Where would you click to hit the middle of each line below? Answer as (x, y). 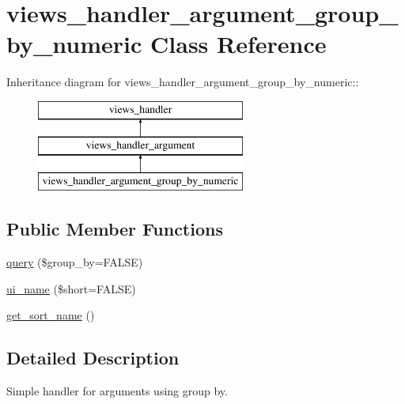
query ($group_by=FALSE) (75, 262)
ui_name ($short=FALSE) (71, 288)
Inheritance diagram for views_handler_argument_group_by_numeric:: (183, 82)
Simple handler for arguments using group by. (117, 391)
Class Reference (238, 44)
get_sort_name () (51, 315)
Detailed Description (93, 358)
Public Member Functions (115, 229)
